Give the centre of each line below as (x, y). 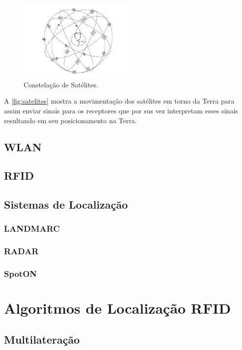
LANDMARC (32, 229)
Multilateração (42, 339)
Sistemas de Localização (66, 204)
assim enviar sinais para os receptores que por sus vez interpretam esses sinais (121, 110)
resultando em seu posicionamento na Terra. (70, 120)
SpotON (21, 274)
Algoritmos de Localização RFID (118, 308)
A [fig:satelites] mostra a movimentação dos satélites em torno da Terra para (119, 101)
